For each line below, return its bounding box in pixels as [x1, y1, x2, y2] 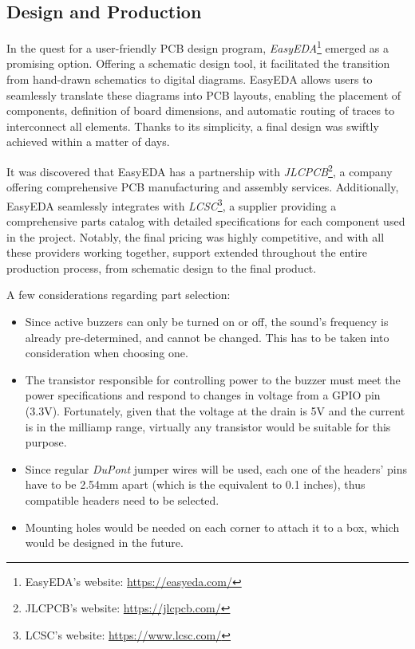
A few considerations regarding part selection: [6, 286, 231, 303]
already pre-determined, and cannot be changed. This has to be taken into [25, 328, 389, 345]
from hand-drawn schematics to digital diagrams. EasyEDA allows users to [6, 71, 373, 88]
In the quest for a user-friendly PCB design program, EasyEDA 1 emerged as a [6, 37, 389, 56]
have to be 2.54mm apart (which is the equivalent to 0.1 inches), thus [25, 476, 366, 493]
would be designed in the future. [25, 534, 184, 551]
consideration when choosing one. [25, 344, 188, 361]
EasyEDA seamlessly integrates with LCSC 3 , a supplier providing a [6, 195, 337, 214]
